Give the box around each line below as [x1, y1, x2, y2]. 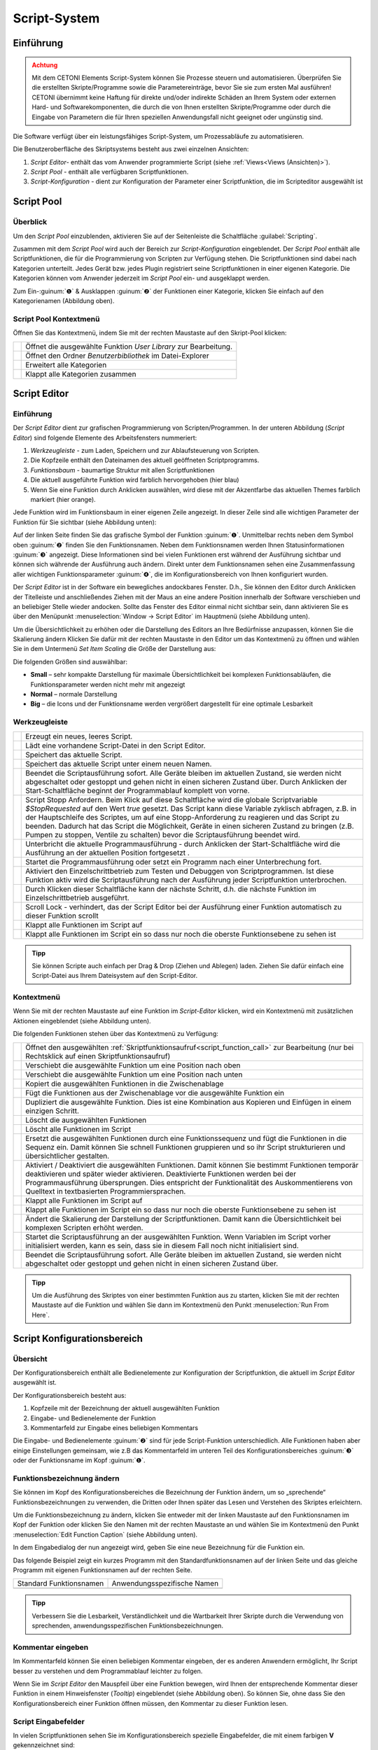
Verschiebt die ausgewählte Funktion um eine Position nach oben [25, 1060, 241, 1070]
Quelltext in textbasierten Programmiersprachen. [25, 1186, 186, 1196]
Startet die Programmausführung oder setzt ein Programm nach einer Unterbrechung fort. [25, 857, 322, 867]
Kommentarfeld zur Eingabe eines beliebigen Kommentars [30, 1423, 199, 1431]
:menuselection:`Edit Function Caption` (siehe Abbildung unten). [13, 1530, 198, 1539]
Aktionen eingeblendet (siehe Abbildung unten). [13, 1016, 151, 1025]
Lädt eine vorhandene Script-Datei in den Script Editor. [25, 741, 206, 750]
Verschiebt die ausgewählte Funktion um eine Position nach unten [25, 1070, 243, 1079]
